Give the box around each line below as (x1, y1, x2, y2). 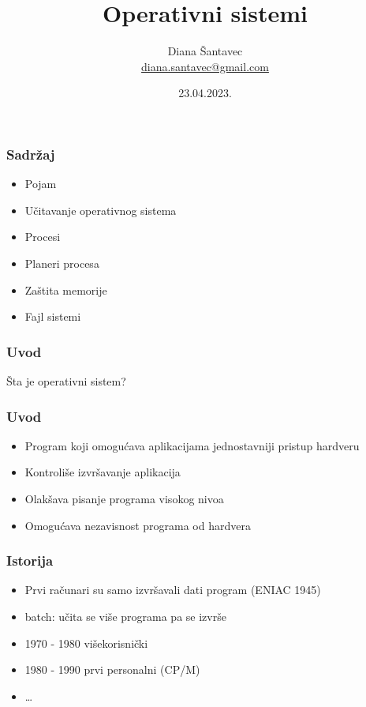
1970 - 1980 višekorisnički (24, 634, 148, 651)
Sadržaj (6, 144, 55, 164)
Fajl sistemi (24, 308, 81, 325)
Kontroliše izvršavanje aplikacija (24, 464, 181, 480)
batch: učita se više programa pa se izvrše (24, 607, 226, 624)
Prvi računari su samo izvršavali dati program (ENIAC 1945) (24, 581, 321, 598)
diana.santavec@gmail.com (141, 58, 269, 74)
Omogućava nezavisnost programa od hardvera (24, 517, 251, 533)
